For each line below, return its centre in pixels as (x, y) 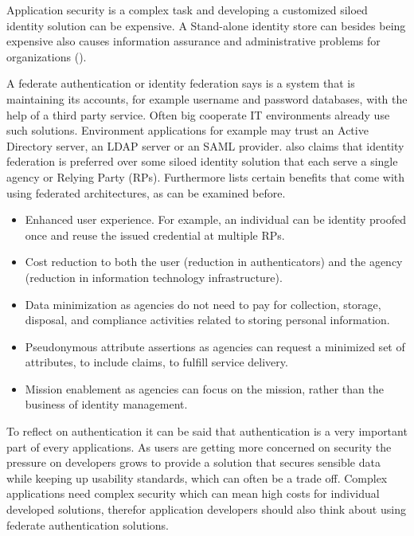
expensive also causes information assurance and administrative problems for (193, 41)
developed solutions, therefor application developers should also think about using (206, 509)
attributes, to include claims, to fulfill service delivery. (156, 362)
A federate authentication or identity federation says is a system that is (181, 83)
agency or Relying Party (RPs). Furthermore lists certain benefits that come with (206, 176)
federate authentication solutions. (88, 524)
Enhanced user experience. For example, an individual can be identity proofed (216, 219)
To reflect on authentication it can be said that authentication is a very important (207, 431)
